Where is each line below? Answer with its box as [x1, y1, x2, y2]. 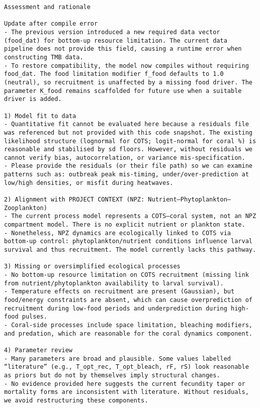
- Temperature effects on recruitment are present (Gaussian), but [4, 288, 235, 295]
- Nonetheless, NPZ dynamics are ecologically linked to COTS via [4, 229, 231, 237]
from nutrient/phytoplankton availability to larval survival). [4, 279, 224, 287]
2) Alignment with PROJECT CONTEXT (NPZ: [4, 196, 145, 203]
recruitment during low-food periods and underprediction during [4, 304, 227, 312]
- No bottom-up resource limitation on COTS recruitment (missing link [4, 271, 249, 278]
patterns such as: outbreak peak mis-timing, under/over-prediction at [4, 171, 249, 178]
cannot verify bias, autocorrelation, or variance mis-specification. [4, 154, 245, 161]
